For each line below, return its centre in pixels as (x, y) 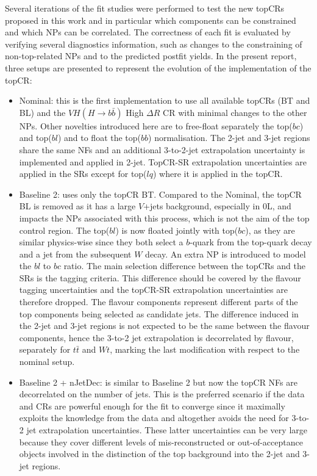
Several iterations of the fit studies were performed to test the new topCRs (145, 8)
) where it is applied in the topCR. (218, 174)
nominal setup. (47, 362)
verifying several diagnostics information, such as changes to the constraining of (154, 44)
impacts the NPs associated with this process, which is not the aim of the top (164, 218)
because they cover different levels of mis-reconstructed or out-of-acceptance (161, 442)
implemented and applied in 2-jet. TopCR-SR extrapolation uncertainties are (163, 161)
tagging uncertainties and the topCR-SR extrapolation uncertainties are (153, 290)
